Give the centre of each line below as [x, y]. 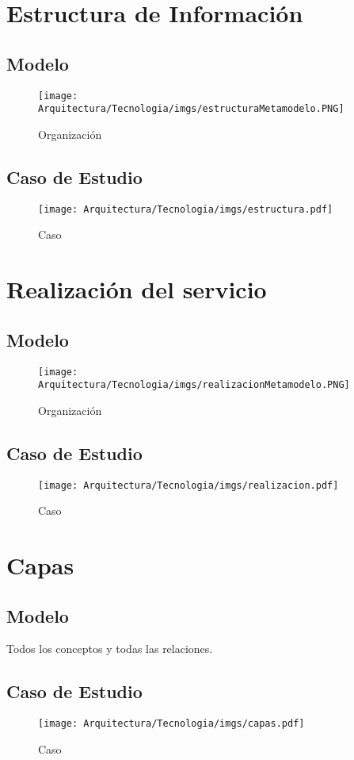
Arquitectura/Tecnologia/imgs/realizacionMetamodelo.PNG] [194, 385]
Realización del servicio [137, 289]
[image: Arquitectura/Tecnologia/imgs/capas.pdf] [171, 724]
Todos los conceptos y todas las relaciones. [110, 649]
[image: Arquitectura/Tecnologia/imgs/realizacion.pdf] [188, 485]
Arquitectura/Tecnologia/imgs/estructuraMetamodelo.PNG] [191, 109]
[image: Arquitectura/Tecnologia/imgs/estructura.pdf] [186, 209]
